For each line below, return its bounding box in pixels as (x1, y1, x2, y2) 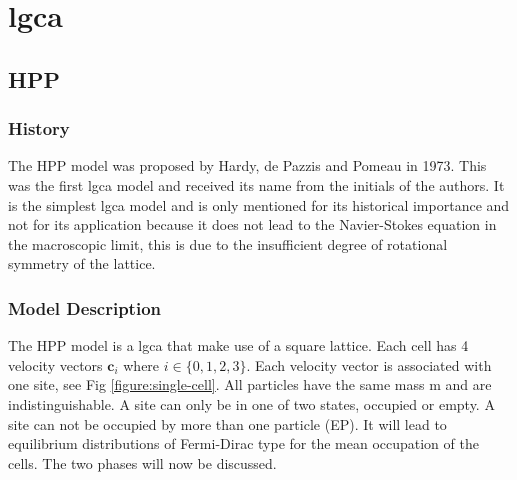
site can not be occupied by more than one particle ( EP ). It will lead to (8, 413, 447, 434)
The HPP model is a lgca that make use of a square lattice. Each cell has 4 (8, 335, 469, 356)
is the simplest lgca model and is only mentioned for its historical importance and (8, 194, 510, 215)
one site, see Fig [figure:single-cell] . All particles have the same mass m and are (8, 374, 492, 395)
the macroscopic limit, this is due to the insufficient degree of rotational (8, 233, 448, 254)
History (8, 116, 70, 141)
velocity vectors (8, 354, 103, 375)
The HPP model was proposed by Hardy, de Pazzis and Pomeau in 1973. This (8, 155, 487, 176)
